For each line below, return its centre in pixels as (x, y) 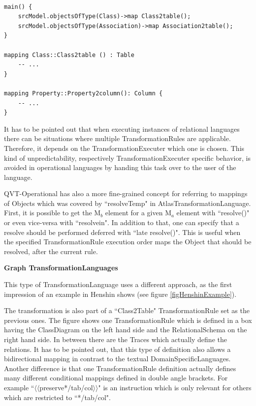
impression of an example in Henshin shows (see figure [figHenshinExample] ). (120, 294)
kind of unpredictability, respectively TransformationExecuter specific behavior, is (127, 158)
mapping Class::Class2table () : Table (69, 55)
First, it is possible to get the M (52, 213)
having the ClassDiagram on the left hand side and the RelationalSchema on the (126, 330)
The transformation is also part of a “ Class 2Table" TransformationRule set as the (127, 310)
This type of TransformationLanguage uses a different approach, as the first (118, 284)
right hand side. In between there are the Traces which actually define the (115, 339)
